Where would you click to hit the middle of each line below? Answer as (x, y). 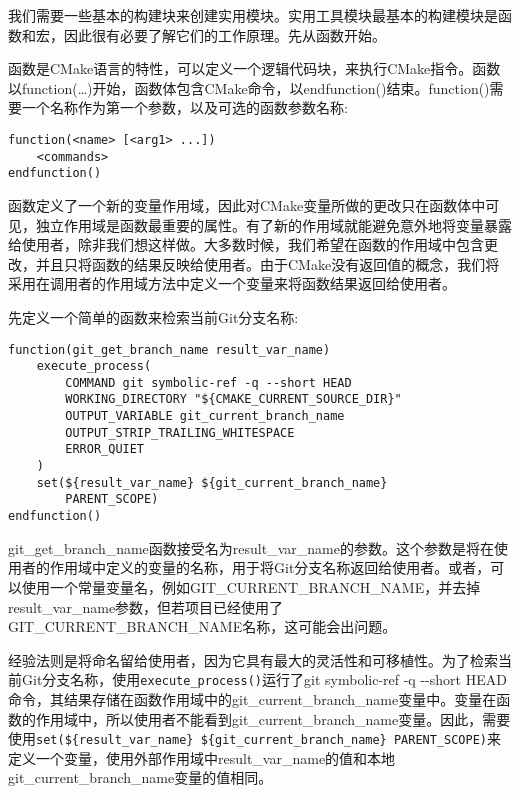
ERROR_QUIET (105, 449)
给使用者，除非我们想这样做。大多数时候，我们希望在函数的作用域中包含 (246, 244)
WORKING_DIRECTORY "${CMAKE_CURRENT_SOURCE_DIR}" (233, 399)
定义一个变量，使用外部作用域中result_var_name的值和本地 (202, 757)
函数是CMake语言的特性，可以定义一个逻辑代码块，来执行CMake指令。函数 (254, 68)
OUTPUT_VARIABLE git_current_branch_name (205, 416)
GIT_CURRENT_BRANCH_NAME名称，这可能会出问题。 (202, 626)
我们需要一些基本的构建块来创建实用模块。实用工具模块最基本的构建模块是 (253, 15)
